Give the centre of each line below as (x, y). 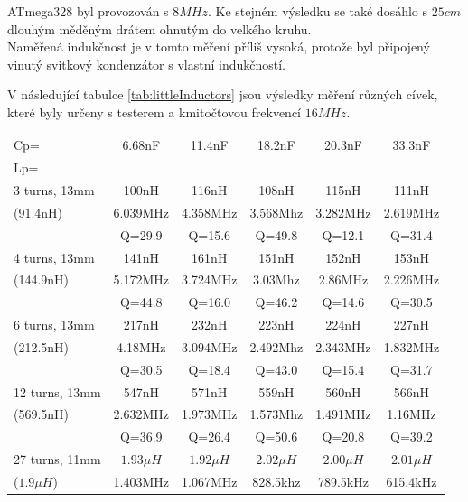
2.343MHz (343, 346)
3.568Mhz (276, 212)
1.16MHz (412, 414)
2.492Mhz (276, 346)
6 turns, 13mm (54, 325)
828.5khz (276, 481)
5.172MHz (141, 279)
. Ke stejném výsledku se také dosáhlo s (318, 11)
